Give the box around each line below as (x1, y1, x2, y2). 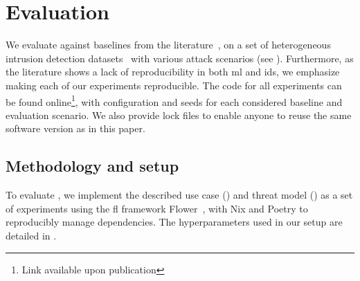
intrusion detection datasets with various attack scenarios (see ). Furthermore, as (6, 51, 354, 65)
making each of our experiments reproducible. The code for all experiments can (6, 78, 342, 92)
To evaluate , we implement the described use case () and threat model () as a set (6, 188, 353, 202)
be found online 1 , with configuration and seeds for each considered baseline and (6, 92, 343, 109)
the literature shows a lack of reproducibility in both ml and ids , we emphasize (6, 64, 340, 79)
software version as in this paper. (6, 121, 145, 136)
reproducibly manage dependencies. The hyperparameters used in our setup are (6, 215, 343, 229)
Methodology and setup (6, 155, 179, 176)
